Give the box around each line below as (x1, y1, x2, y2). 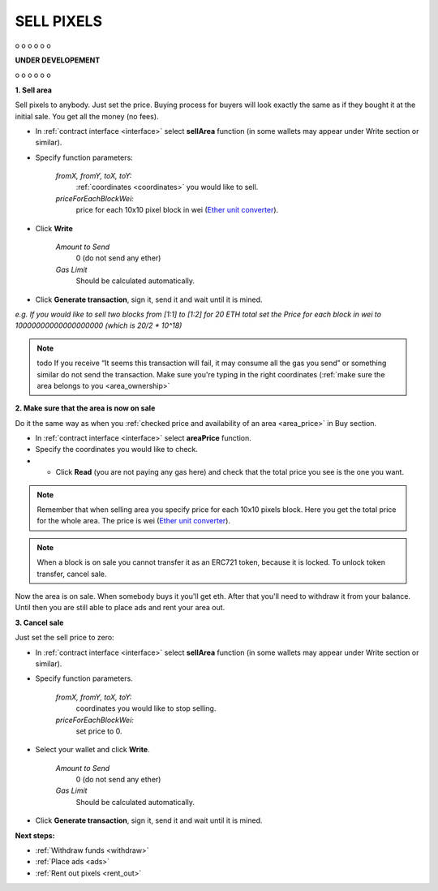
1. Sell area (15, 85, 53, 95)
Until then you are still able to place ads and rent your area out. (15, 603, 225, 613)
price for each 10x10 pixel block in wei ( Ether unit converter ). (75, 205, 279, 215)
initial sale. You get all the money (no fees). (15, 111, 159, 121)
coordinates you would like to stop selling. (75, 704, 217, 713)
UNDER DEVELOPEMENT (15, 55, 101, 65)
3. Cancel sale (15, 618, 64, 627)
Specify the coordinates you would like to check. (35, 445, 199, 454)
